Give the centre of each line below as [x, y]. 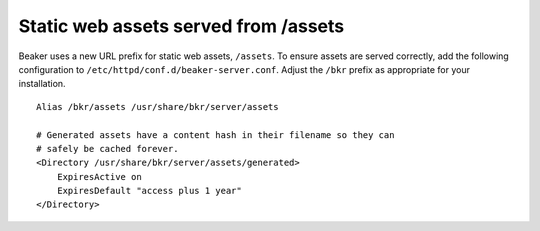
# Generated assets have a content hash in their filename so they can [215, 134]
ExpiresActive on [99, 176]
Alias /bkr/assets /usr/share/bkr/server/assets [157, 106]
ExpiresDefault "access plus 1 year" [149, 191]
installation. [42, 84]
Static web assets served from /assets [181, 26]
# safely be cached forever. [107, 148]
